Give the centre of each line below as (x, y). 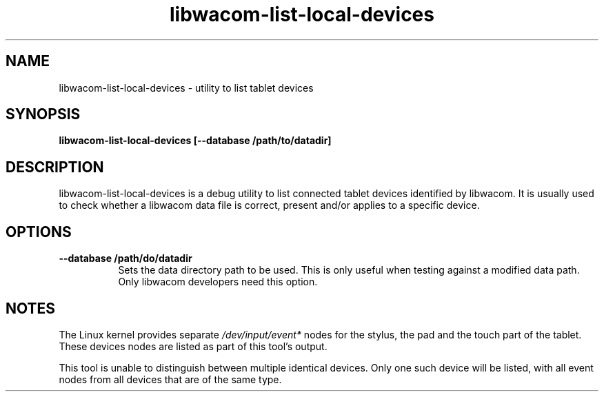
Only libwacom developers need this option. (218, 282)
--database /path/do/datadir (125, 258)
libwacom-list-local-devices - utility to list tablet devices (186, 88)
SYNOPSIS (43, 114)
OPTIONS (39, 232)
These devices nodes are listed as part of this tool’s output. (193, 346)
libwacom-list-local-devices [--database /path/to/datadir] (195, 141)
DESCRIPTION (55, 167)
